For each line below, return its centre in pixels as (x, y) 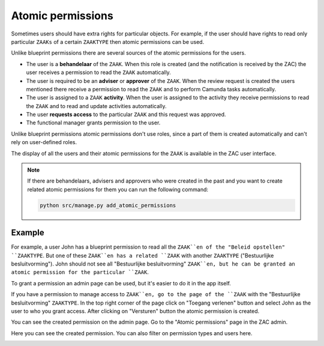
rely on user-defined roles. (44, 142)
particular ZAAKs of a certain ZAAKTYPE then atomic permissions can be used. (108, 41)
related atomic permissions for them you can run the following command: (118, 189)
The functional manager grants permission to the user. (93, 123)
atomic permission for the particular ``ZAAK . (80, 272)
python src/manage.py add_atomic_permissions (108, 205)
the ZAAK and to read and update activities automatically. (96, 106)
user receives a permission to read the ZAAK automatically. (98, 73)
